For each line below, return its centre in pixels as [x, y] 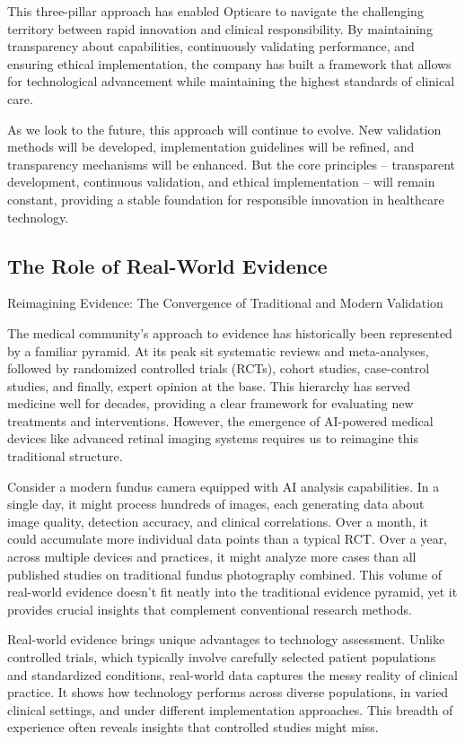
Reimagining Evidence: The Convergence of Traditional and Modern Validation [225, 303]
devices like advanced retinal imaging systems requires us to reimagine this [213, 438]
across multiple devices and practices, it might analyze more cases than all [212, 557]
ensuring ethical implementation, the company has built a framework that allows [229, 63]
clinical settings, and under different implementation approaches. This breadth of [230, 709]
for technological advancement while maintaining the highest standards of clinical [231, 81]
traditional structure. [65, 456]
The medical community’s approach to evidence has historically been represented [230, 332]
